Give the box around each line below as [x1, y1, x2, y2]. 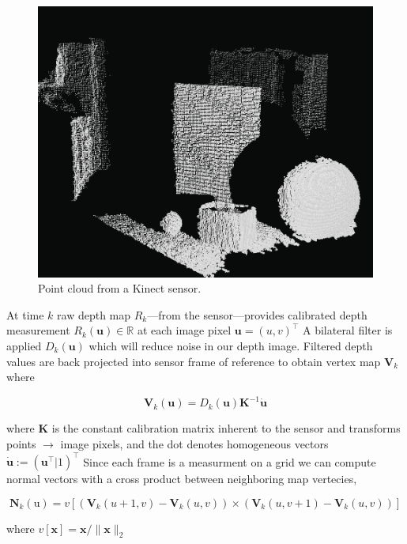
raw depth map [57, 306, 131, 323]
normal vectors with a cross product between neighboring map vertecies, [6, 470, 357, 486]
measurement [6, 322, 70, 338]
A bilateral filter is [302, 322, 393, 338]
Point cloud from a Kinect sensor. [38, 280, 202, 297]
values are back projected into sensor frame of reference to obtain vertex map [6, 353, 381, 369]
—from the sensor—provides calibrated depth [147, 306, 367, 323]
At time [6, 306, 44, 323]
